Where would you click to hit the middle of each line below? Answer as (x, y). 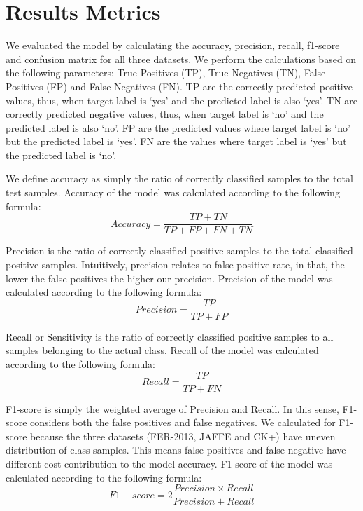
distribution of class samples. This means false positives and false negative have (176, 450)
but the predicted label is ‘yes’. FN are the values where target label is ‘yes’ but (176, 141)
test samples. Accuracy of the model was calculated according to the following (173, 192)
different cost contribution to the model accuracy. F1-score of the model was (169, 463)
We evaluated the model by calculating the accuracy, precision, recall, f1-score (173, 45)
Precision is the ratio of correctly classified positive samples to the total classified (179, 251)
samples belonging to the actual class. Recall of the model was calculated (162, 350)
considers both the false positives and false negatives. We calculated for (183, 422)
